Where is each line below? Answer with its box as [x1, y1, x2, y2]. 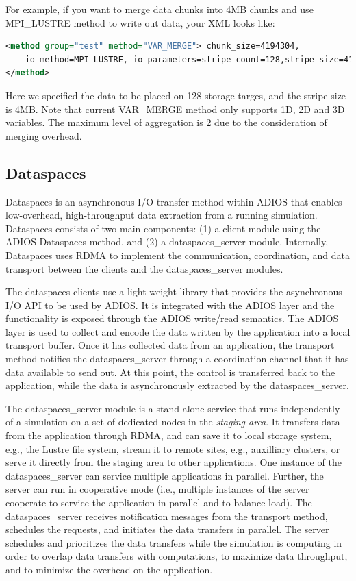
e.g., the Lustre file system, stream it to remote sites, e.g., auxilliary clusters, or [5, 441, 340, 456]
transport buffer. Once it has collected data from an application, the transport [5, 338, 335, 352]
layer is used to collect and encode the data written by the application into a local [5, 324, 351, 338]
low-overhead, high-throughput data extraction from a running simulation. [5, 208, 318, 222]
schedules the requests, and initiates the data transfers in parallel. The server [5, 522, 329, 536]
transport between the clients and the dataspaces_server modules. [5, 261, 283, 275]
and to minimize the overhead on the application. [5, 562, 213, 576]
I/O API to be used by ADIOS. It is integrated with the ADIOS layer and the [5, 297, 335, 312]
